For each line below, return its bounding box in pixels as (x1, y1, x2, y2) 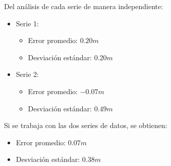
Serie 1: (16, 18, 39, 28)
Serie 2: (16, 69, 39, 79)
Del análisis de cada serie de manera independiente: (4, 1, 163, 11)
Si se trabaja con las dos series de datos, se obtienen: (4, 120, 167, 131)
